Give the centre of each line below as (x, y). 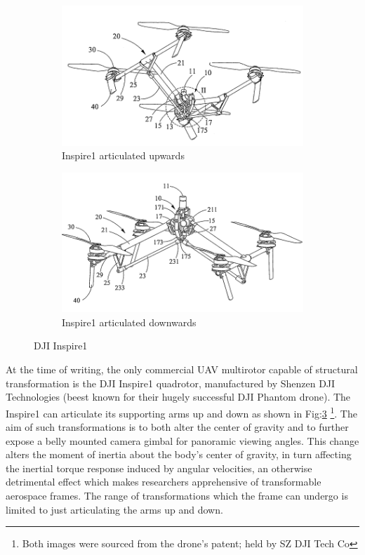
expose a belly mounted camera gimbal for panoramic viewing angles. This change (182, 440)
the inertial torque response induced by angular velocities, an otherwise (159, 468)
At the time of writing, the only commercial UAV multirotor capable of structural (182, 369)
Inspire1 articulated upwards (123, 155)
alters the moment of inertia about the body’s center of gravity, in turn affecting (179, 454)
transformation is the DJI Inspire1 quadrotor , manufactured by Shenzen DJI (171, 383)
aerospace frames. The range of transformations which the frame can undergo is (177, 496)
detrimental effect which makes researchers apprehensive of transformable (164, 482)
